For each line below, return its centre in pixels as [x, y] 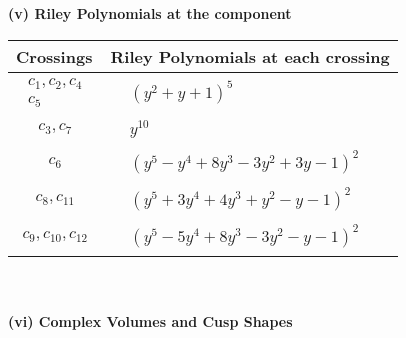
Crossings [54, 56]
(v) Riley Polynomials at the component [150, 13]
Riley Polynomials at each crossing [250, 56]
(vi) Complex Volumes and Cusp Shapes [150, 320]
